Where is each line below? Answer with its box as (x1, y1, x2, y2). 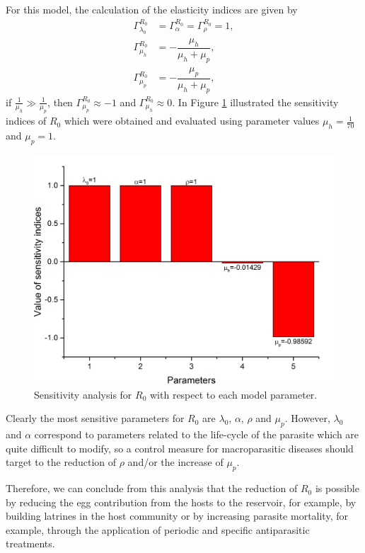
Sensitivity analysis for (34, 387, 132, 401)
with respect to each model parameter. (150, 387, 318, 401)
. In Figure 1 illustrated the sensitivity (172, 94, 339, 109)
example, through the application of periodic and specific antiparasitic (6, 522, 310, 537)
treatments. (6, 536, 55, 551)
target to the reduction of (6, 455, 117, 469)
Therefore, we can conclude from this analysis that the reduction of (6, 481, 298, 496)
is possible (315, 481, 359, 496)
